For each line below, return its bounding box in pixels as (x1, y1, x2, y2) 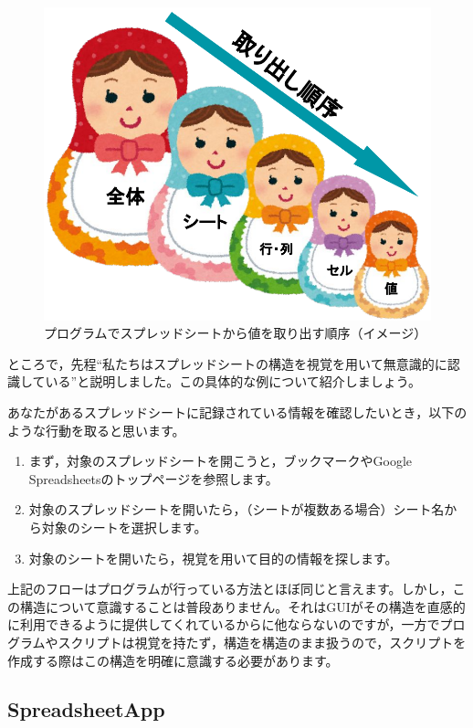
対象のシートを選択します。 (41, 517, 207, 536)
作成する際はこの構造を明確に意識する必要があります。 (7, 650, 339, 670)
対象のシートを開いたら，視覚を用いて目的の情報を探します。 (28, 548, 398, 567)
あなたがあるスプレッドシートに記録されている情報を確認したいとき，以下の (7, 402, 468, 421)
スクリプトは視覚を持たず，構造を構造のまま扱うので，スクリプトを (58, 632, 467, 651)
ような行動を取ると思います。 (7, 420, 185, 439)
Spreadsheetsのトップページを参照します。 (28, 469, 279, 488)
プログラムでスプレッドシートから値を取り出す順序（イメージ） (44, 323, 427, 343)
